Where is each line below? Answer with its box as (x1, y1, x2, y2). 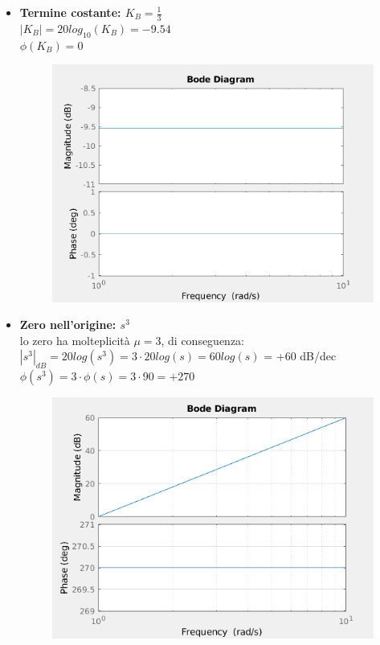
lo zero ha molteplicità (19, 331, 130, 348)
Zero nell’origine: (19, 316, 116, 333)
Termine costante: (19, 4, 121, 20)
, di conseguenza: (161, 331, 245, 348)
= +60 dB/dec (264, 347, 337, 364)
